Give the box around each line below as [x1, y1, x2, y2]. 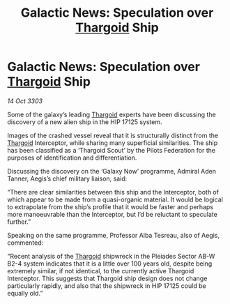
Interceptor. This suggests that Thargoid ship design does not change [7, 274, 208, 282]
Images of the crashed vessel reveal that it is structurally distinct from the [7, 131, 218, 139]
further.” [7, 218, 31, 226]
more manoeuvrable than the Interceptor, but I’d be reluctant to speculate [7, 210, 217, 218]
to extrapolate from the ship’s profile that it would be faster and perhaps [7, 202, 214, 211]
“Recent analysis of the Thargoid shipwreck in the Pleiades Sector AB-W [7, 252, 215, 260]
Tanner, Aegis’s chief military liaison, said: [7, 174, 128, 183]
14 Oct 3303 [7, 96, 43, 105]
